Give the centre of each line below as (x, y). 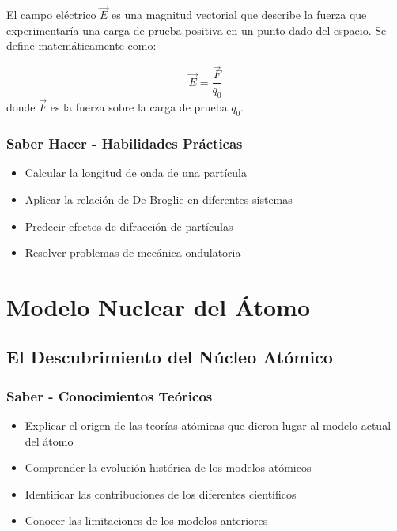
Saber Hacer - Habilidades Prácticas (125, 143)
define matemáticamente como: (81, 45)
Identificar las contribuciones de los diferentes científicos (161, 493)
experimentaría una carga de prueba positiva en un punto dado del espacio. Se (197, 30)
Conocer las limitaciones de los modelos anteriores (146, 520)
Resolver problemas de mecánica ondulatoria (133, 252)
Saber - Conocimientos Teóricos (110, 395)
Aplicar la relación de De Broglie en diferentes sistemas (159, 199)
